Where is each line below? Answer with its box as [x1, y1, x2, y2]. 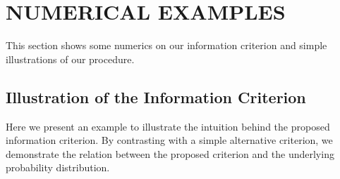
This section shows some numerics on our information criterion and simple [6, 38, 327, 53]
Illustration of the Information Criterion [6, 86, 306, 107]
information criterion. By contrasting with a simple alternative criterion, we [6, 133, 333, 147]
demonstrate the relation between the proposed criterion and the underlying [6, 146, 334, 161]
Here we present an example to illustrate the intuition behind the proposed [6, 119, 330, 133]
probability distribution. [6, 160, 110, 175]
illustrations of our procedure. [6, 51, 135, 66]
